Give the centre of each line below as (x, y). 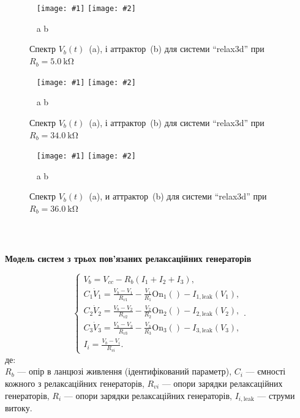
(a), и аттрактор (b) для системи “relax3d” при (178, 196)
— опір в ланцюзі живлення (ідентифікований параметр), (125, 371)
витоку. (19, 408)
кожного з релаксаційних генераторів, (75, 383)
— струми (276, 395)
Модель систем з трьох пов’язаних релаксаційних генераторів (128, 258)
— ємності (266, 371)
